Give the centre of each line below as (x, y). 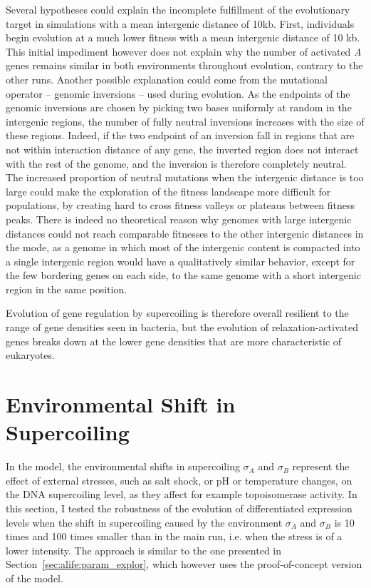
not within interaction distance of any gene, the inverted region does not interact (182, 149)
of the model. (35, 578)
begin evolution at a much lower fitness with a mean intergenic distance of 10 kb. (183, 37)
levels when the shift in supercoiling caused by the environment (144, 522)
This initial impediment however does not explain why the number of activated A (184, 51)
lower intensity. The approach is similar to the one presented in (144, 550)
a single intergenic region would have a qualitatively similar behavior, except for (181, 261)
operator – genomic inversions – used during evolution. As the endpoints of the (178, 93)
